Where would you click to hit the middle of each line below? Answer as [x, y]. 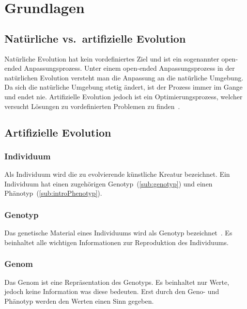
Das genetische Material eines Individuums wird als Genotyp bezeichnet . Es [118, 233]
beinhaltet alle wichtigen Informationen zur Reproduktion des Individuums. [116, 242]
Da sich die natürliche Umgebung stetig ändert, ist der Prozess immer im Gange [123, 87]
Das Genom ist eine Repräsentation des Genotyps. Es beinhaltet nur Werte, [117, 282]
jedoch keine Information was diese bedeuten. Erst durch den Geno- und [112, 291]
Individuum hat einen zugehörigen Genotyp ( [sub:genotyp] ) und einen [108, 183]
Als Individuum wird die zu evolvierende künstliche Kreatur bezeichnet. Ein [117, 174]
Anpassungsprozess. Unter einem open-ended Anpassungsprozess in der [129, 68]
